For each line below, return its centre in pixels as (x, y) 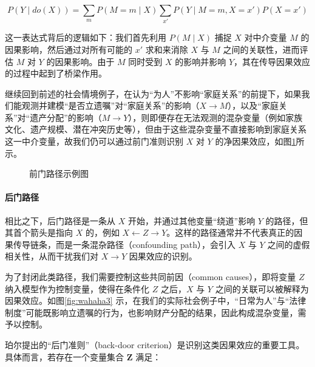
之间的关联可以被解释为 (262, 288)
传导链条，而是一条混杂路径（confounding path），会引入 (124, 244)
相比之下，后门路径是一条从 (60, 220)
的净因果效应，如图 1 (256, 141)
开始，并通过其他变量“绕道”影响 (191, 220)
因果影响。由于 (85, 61)
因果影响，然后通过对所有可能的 (69, 49)
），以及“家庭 (253, 105)
